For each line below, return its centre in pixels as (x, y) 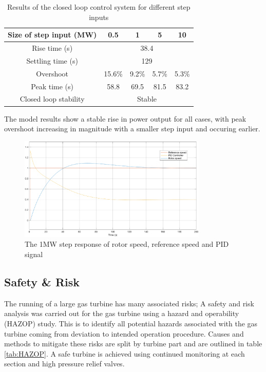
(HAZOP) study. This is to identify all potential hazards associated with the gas (131, 323)
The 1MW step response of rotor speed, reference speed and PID (127, 244)
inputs (99, 17)
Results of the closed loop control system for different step (99, 7)
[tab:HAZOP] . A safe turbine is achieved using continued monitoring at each (125, 353)
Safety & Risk (42, 282)
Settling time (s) (52, 60)
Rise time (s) (52, 48)
